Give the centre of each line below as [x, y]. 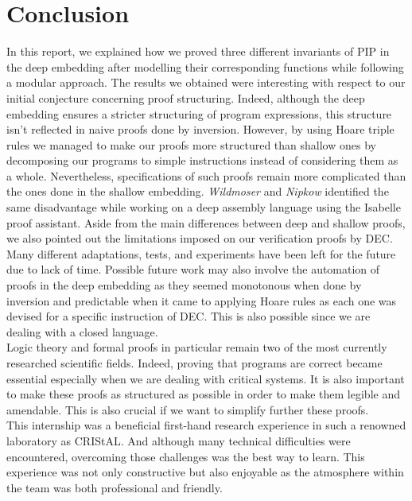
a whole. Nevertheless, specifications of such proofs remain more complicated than [206, 175]
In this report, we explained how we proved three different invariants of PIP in [198, 51]
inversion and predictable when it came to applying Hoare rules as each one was [202, 300]
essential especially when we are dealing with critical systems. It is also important [206, 378]
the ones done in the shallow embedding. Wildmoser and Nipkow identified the [198, 191]
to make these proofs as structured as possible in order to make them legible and [203, 394]
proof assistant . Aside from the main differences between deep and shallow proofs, [206, 222]
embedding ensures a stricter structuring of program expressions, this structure [199, 113]
